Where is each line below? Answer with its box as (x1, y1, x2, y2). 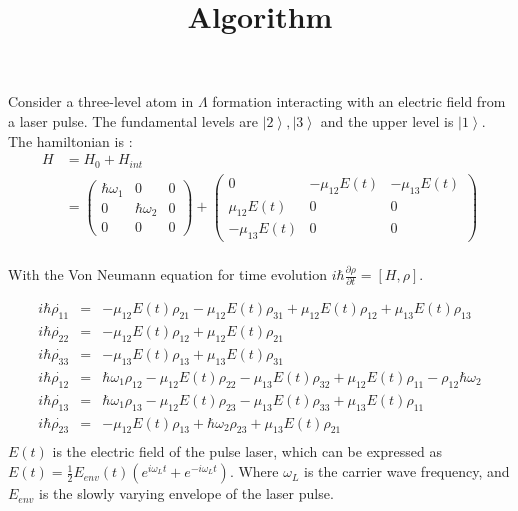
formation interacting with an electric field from (212, 91, 506, 112)
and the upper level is (320, 110, 454, 131)
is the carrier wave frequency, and (304, 461, 510, 482)
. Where (229, 461, 279, 482)
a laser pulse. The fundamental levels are (8, 110, 258, 131)
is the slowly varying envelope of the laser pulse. (39, 483, 334, 504)
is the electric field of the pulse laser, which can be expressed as (52, 441, 442, 462)
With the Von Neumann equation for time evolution (8, 264, 327, 285)
